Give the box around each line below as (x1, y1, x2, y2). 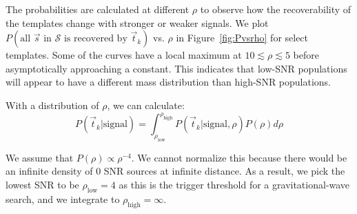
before (293, 48, 319, 62)
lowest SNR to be (6, 177, 79, 191)
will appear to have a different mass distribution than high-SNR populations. (6, 75, 331, 89)
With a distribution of (6, 97, 99, 112)
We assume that (6, 150, 74, 164)
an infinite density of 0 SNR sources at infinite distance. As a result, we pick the (6, 164, 345, 178)
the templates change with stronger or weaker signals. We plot (6, 15, 269, 30)
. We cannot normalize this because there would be (131, 150, 347, 164)
